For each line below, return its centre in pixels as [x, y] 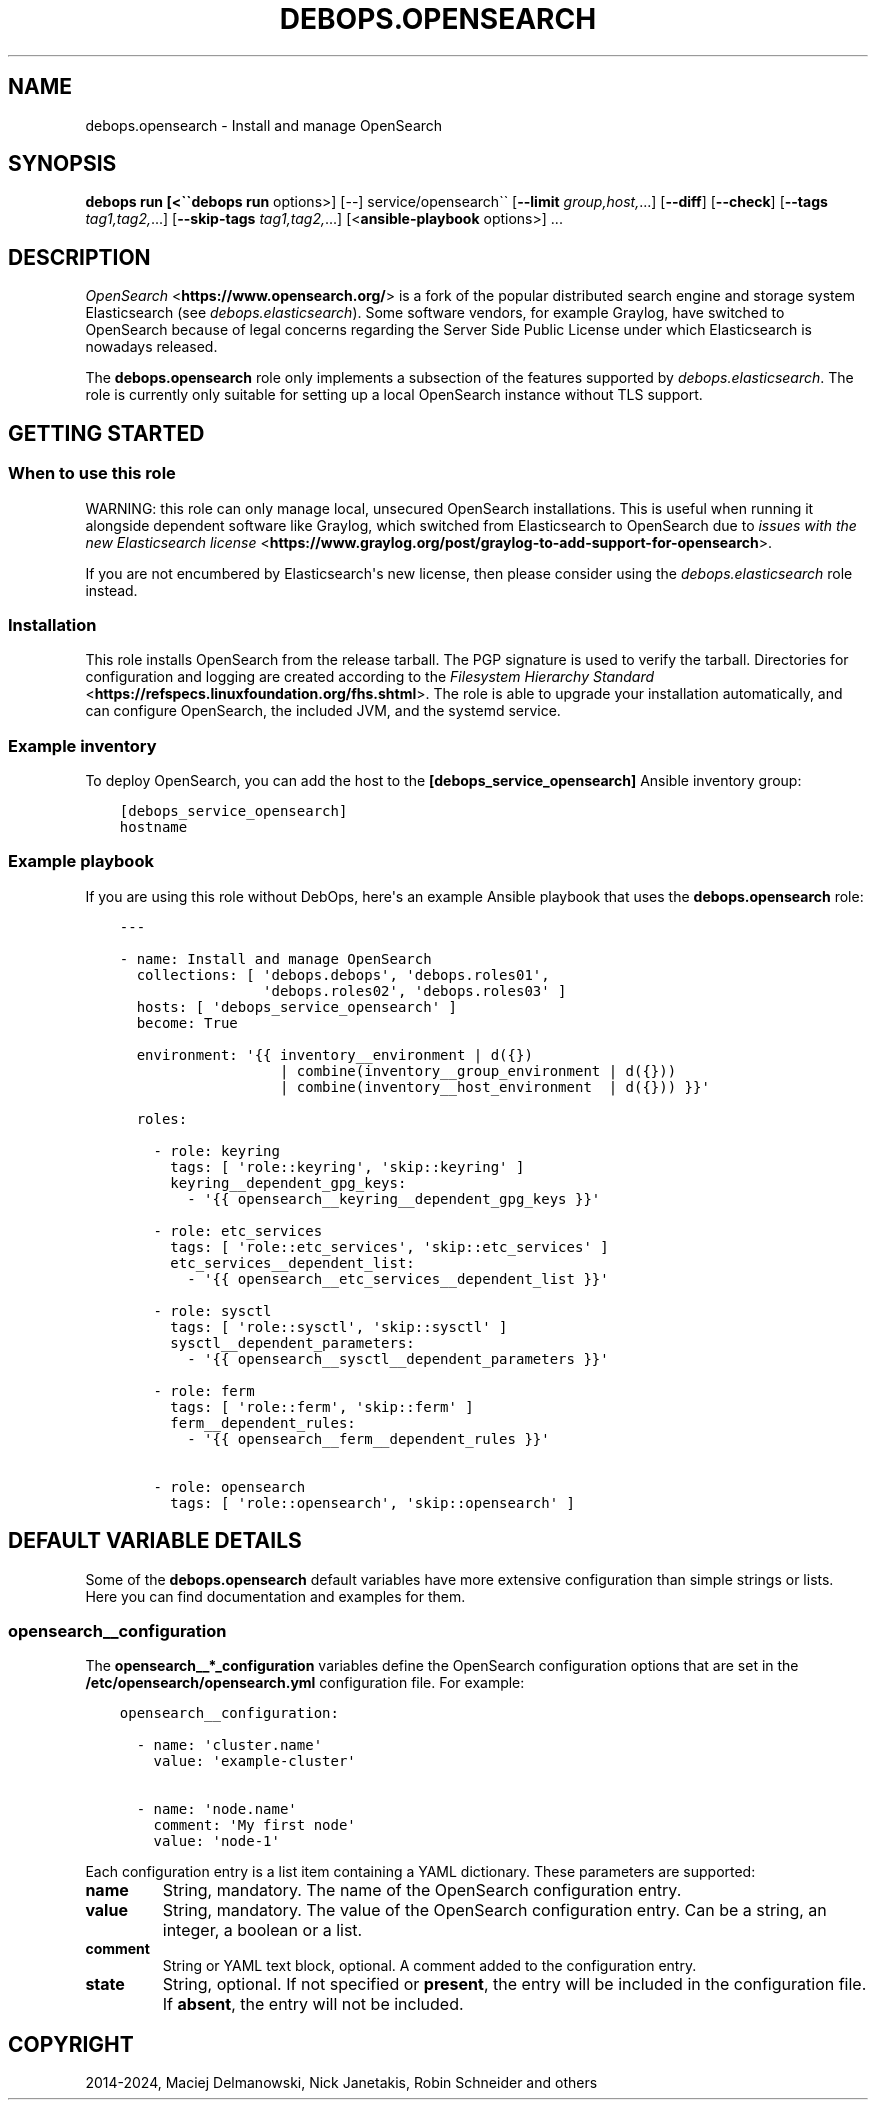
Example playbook [81, 861]
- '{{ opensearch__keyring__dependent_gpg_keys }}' [394, 1198]
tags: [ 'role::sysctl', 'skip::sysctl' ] [339, 1326]
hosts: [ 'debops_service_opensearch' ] [296, 1006]
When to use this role [92, 473]
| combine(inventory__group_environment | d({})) [478, 1070]
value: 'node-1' [216, 1841]
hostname [153, 827]
